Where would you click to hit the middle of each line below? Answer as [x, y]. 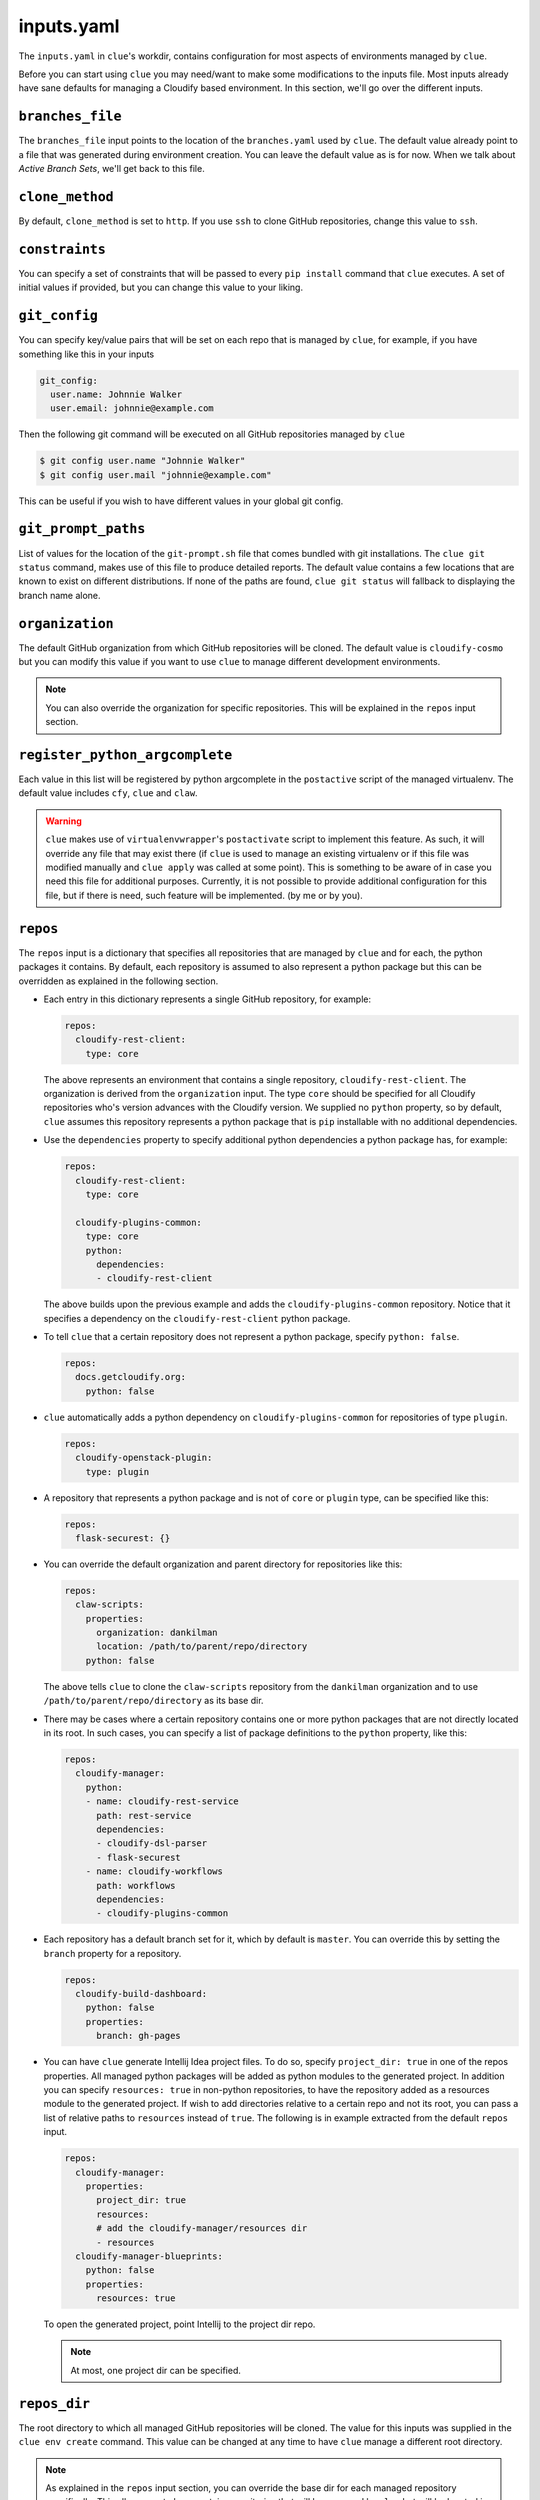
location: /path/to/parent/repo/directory [202, 1646]
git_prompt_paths [82, 529]
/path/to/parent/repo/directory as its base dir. [153, 1701]
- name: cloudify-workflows [154, 1871]
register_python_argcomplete [125, 754]
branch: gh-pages [139, 2036]
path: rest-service [144, 1815]
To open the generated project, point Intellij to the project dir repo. [179, 2324]
